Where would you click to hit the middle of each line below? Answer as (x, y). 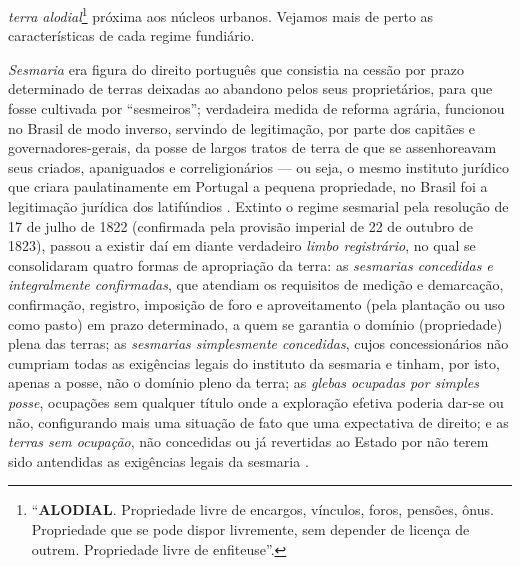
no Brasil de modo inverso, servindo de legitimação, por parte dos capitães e (242, 127)
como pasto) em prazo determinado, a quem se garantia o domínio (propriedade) (255, 323)
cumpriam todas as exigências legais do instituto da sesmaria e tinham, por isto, (254, 362)
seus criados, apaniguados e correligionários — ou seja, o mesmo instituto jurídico (258, 166)
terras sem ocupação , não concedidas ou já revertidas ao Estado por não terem (248, 441)
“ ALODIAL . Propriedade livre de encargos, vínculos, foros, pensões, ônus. (262, 509)
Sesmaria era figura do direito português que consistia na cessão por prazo (236, 68)
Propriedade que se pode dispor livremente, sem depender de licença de (250, 528)
